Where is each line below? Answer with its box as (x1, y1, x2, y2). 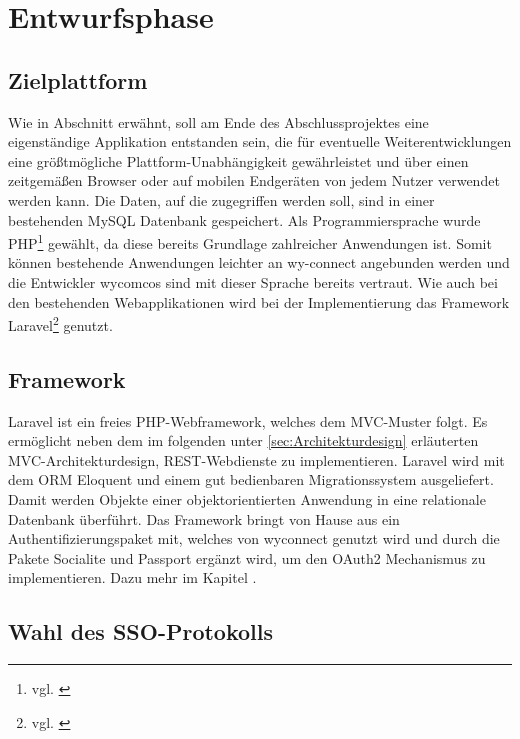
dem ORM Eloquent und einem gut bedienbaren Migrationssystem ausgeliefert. (8, 469, 494, 490)
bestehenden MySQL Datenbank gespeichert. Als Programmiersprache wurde (8, 209, 481, 230)
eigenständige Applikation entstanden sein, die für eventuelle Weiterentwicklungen (8, 131, 512, 152)
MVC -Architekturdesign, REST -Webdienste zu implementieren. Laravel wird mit (8, 449, 505, 470)
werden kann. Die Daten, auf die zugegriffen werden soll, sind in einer (8, 189, 435, 210)
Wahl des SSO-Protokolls (8, 616, 274, 647)
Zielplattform (8, 64, 148, 95)
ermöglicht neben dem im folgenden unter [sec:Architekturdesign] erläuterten (8, 430, 479, 451)
